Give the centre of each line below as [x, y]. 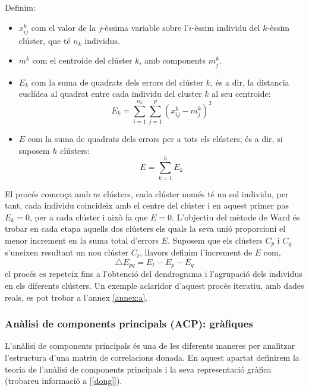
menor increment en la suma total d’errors [82, 240]
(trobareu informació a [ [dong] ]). [64, 381]
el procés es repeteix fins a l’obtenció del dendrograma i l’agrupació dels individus [154, 274]
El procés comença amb [48, 193]
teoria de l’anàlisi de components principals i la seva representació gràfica [138, 369]
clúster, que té [45, 40]
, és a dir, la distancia [250, 82]
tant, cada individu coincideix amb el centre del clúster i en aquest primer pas [147, 205]
